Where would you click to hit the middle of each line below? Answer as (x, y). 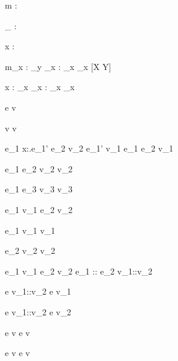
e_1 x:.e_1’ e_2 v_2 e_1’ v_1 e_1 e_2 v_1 (89, 148)
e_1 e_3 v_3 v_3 (39, 189)
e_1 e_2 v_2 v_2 (39, 168)
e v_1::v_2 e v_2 (38, 311)
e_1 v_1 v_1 (30, 230)
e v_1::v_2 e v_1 (38, 291)
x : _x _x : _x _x (40, 87)
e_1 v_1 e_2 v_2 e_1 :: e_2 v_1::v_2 (79, 271)
